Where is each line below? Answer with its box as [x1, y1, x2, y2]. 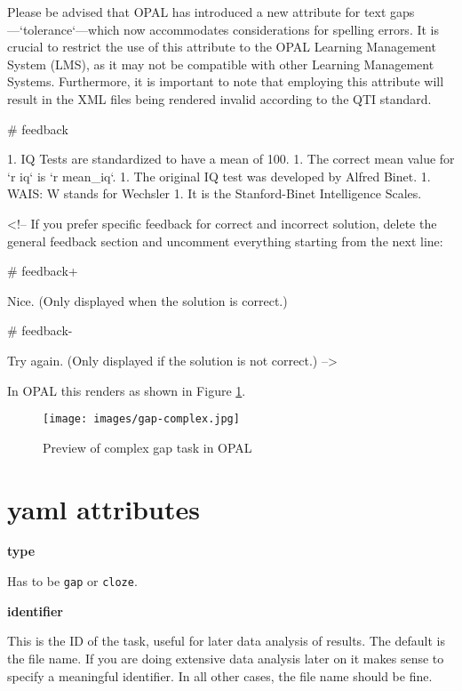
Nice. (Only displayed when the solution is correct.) [7, 291, 288, 309]
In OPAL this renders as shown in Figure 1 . [7, 381, 246, 399]
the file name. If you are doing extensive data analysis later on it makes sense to [7, 648, 444, 667]
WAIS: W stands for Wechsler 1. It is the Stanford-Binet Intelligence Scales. [7, 184, 422, 203]
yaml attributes [7, 490, 200, 526]
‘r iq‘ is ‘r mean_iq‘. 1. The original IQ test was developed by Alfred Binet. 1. [7, 166, 431, 185]
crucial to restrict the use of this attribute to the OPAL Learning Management [7, 37, 436, 56]
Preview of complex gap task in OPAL [43, 438, 252, 456]
